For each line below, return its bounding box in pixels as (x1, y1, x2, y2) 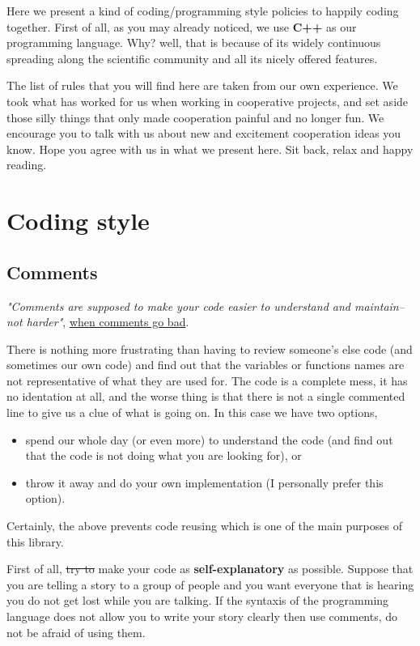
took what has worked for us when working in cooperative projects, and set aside (6, 92, 409, 109)
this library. (6, 533, 64, 550)
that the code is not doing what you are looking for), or (25, 447, 302, 464)
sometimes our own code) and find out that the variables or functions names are (6, 356, 405, 373)
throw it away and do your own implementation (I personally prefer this (25, 474, 384, 491)
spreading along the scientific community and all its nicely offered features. (6, 49, 378, 66)
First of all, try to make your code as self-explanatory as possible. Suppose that (6, 560, 414, 577)
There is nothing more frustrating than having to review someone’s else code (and (6, 340, 413, 357)
